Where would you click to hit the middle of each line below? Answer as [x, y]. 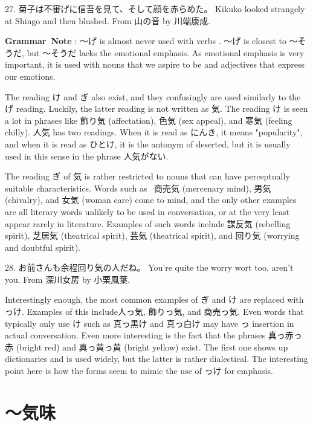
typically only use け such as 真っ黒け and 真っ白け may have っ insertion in [150, 323]
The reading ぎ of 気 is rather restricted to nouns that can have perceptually [147, 176]
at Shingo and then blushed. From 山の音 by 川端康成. [108, 20]
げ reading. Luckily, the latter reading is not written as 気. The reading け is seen [156, 108]
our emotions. [30, 76]
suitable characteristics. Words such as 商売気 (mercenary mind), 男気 [138, 188]
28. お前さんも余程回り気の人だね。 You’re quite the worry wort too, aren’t [149, 267]
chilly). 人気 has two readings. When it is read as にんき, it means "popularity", [154, 132]
